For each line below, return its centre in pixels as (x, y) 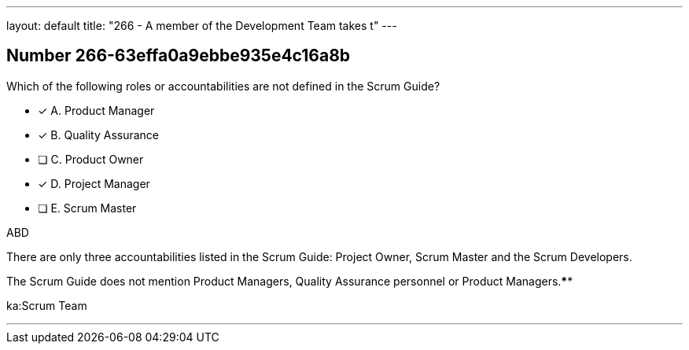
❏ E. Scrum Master (87, 208)
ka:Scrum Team (47, 305)
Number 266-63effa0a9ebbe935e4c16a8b (179, 56)
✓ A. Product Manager (96, 110)
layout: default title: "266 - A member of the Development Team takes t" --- (202, 26)
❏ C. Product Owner (91, 159)
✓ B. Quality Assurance (99, 134)
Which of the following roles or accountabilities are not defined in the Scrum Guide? (223, 86)
